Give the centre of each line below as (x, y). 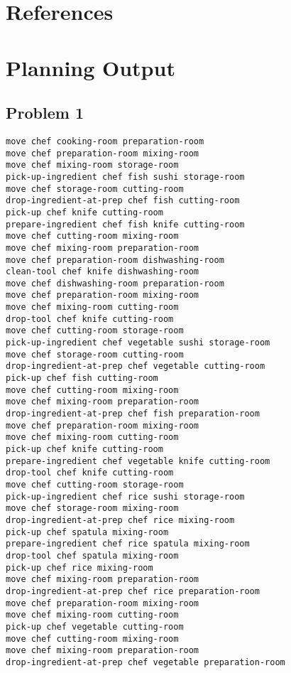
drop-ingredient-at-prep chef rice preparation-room (133, 591)
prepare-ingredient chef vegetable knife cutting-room (138, 461)
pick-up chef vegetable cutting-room (95, 626)
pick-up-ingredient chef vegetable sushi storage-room (138, 343)
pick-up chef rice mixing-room (79, 567)
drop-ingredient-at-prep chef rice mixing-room (120, 520)
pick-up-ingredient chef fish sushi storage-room (125, 177)
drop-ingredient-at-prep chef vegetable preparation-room (145, 662)
